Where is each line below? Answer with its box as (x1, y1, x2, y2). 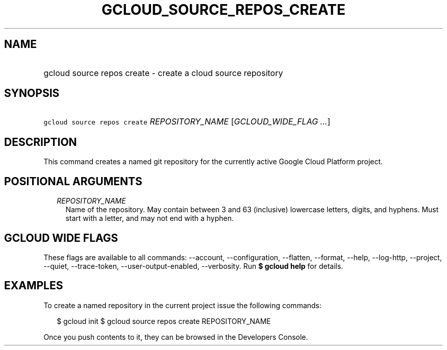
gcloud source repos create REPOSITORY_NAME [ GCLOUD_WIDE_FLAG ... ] (43, 116, 331, 127)
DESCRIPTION (4, 135, 77, 148)
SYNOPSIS (4, 87, 60, 100)
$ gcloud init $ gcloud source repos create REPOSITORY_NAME (57, 316, 271, 326)
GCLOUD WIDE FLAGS (4, 231, 118, 244)
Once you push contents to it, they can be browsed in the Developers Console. (43, 332, 308, 341)
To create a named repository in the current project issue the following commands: (43, 301, 322, 310)
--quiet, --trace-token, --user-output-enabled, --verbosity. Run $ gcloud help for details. (43, 261, 343, 270)
